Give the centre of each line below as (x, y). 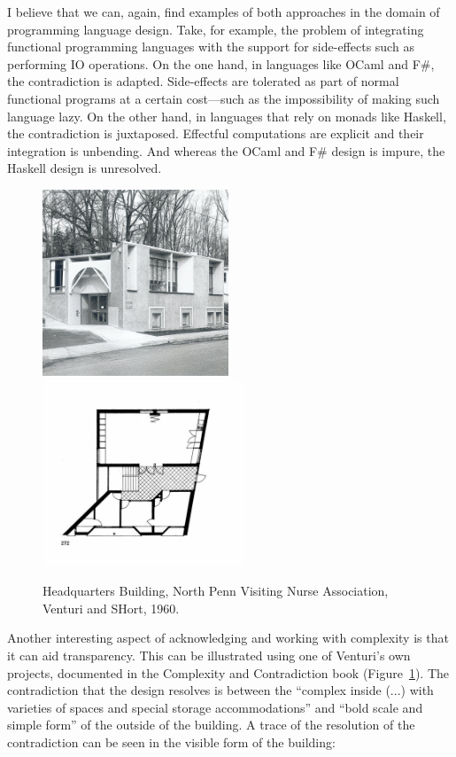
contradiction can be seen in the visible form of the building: (171, 741)
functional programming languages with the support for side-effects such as (211, 47)
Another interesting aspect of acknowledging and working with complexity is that (228, 638)
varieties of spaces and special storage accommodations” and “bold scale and (215, 707)
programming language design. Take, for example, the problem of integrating (216, 29)
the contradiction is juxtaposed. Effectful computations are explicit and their (216, 133)
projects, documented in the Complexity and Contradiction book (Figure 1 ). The (228, 672)
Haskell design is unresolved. (85, 168)
